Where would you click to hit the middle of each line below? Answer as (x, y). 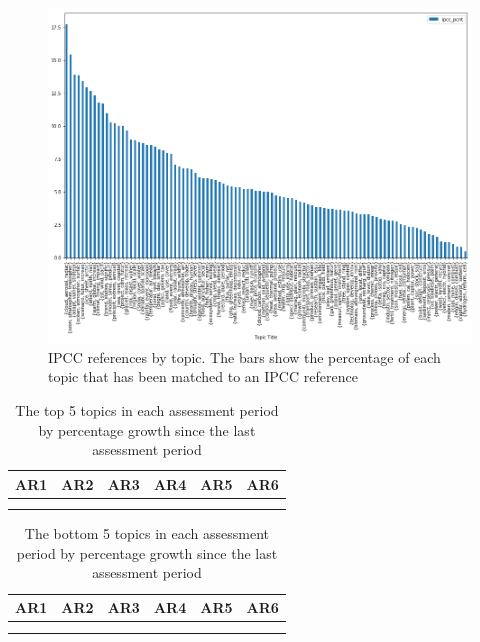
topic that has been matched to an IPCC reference (203, 376)
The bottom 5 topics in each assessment (147, 533)
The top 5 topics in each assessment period (147, 409)
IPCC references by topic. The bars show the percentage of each (244, 356)
